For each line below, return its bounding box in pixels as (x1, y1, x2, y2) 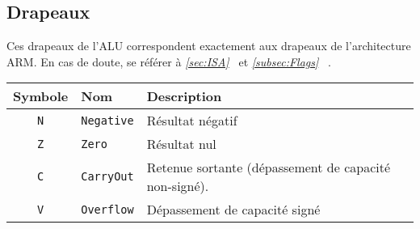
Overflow (81, 202, 134, 216)
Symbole (13, 87, 69, 106)
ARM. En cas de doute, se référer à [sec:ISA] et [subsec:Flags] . (6, 53, 332, 70)
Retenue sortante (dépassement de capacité (146, 158, 391, 177)
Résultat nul (146, 134, 216, 154)
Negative (81, 113, 134, 127)
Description (146, 87, 222, 106)
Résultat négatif (146, 111, 237, 130)
